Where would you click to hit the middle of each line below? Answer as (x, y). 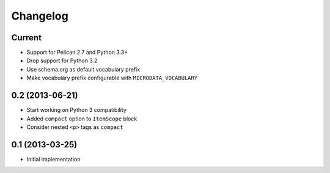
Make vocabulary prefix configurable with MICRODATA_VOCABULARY (112, 78)
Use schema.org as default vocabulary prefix (83, 69)
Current (27, 38)
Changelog (40, 16)
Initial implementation (53, 159)
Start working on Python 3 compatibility (76, 110)
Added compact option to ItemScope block (82, 119)
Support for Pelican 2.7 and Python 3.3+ (77, 53)
